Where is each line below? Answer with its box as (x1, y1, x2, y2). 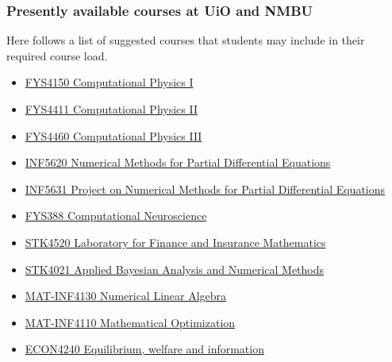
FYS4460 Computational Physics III (25, 127, 202, 144)
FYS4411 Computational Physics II (25, 101, 198, 117)
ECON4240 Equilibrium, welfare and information (25, 341, 264, 357)
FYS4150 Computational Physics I (25, 74, 194, 90)
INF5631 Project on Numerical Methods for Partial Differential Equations (25, 180, 386, 197)
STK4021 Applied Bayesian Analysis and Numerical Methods (25, 260, 325, 277)
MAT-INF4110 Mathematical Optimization (25, 314, 236, 330)
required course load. (6, 47, 108, 64)
